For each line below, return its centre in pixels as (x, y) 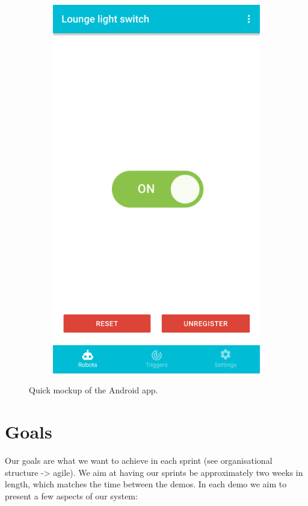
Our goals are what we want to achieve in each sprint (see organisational (139, 461)
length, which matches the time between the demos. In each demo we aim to (146, 484)
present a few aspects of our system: (71, 495)
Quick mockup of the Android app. (94, 390)
